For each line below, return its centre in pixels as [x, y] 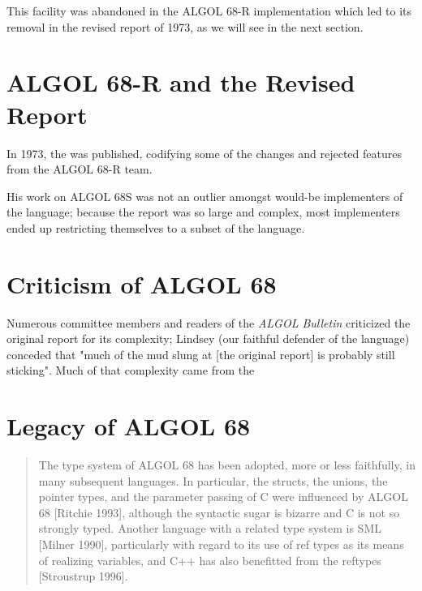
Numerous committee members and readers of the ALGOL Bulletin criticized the [209, 322]
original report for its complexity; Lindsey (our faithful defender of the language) [208, 338]
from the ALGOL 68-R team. [80, 169]
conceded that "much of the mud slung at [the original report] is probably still [201, 354]
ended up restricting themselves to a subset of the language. [156, 227]
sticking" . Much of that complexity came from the [131, 370]
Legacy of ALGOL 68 [129, 426]
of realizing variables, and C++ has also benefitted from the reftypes [210, 560]
